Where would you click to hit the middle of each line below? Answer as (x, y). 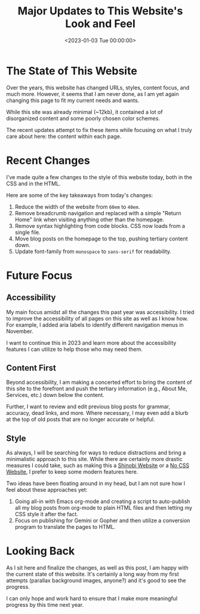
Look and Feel (100, 24)
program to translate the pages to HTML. (65, 527)
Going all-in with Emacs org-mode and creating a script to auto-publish (102, 501)
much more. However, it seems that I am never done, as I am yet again (93, 94)
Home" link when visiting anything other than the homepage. (89, 219)
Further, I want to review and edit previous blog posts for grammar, (88, 407)
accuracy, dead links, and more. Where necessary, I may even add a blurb (97, 413)
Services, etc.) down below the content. (55, 395)
